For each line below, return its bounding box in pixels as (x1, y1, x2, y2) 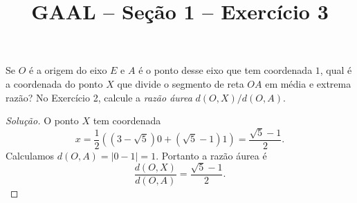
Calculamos (6, 148, 55, 162)
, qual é (320, 63, 352, 77)
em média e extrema (265, 76, 351, 90)
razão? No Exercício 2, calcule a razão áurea (6, 90, 192, 104)
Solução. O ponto (6, 113, 79, 128)
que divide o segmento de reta (117, 76, 244, 90)
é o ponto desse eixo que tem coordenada (138, 63, 313, 77)
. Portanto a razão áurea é (156, 148, 267, 162)
